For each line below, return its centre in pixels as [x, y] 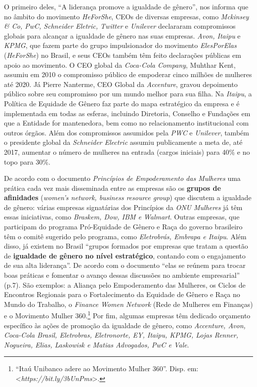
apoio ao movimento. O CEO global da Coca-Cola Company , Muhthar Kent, [120, 64]
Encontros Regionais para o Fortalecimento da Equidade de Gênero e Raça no [122, 294]
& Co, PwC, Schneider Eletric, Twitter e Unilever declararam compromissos [120, 26]
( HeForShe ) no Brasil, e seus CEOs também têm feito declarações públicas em [123, 55]
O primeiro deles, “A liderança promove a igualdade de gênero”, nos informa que [126, 6]
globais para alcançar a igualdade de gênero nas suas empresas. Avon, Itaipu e [122, 35]
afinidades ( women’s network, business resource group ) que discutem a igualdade [128, 197]
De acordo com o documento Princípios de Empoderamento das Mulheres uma [122, 178]
